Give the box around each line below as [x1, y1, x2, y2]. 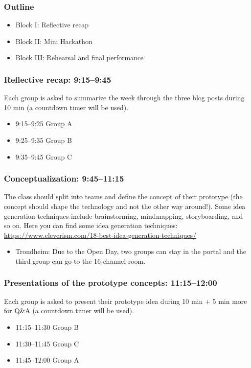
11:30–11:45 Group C [15, 338, 79, 348]
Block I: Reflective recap [15, 20, 89, 30]
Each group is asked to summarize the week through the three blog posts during [4, 92, 245, 103]
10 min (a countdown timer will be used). [4, 102, 129, 112]
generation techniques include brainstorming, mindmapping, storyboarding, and [4, 210, 243, 221]
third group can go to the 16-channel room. [15, 255, 146, 266]
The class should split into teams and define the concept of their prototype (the [4, 191, 243, 202]
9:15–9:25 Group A [15, 118, 72, 129]
